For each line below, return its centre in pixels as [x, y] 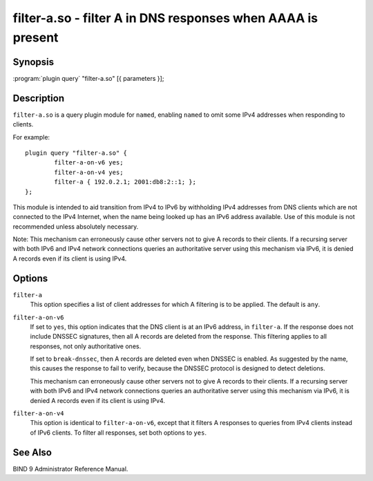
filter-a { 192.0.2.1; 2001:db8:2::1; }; [125, 182]
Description [39, 98]
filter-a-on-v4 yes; [89, 172]
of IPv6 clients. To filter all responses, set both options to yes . [118, 433]
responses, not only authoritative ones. [86, 346]
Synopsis [34, 62]
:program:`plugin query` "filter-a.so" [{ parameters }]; [88, 78]
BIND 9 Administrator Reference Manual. [70, 469]
